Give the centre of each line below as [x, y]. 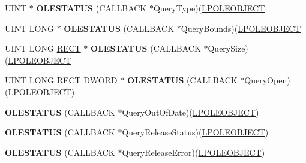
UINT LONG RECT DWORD [61, 80]
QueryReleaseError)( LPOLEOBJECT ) [193, 152]
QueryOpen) [267, 80]
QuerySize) [228, 48]
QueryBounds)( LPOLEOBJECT [241, 28]
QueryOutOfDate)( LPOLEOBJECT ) [190, 112]
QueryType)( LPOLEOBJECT [209, 8]
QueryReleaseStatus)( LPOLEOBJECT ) [195, 132]
